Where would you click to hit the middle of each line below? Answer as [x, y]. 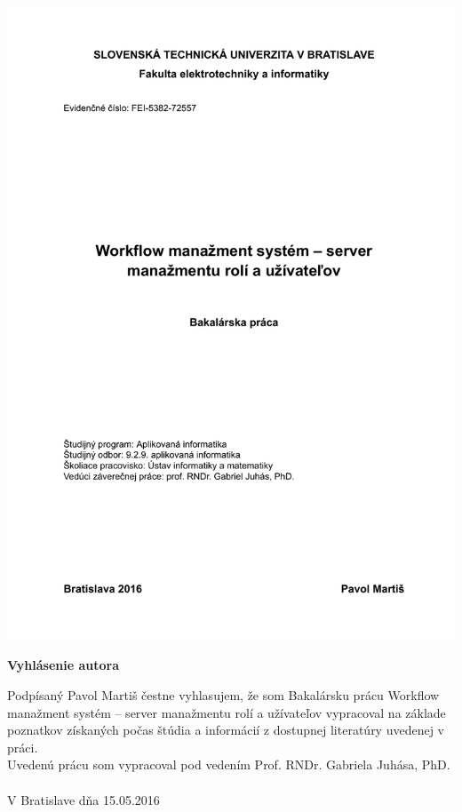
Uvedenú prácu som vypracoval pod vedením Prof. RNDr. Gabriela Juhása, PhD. [229, 764]
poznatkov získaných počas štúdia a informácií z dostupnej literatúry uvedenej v [226, 730]
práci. [23, 747]
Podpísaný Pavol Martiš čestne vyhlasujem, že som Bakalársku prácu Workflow [223, 695]
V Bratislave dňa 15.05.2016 [84, 799]
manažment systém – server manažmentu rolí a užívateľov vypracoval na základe [227, 712]
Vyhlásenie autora [63, 665]
